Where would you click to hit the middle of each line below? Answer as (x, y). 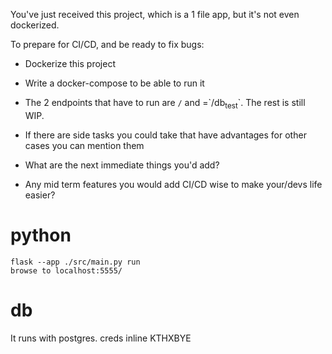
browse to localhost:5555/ (66, 270)
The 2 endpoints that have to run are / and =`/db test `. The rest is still (165, 104)
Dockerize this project (70, 63)
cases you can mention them (84, 145)
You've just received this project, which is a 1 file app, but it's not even (155, 14)
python (41, 235)
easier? (40, 195)
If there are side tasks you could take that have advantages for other (165, 135)
